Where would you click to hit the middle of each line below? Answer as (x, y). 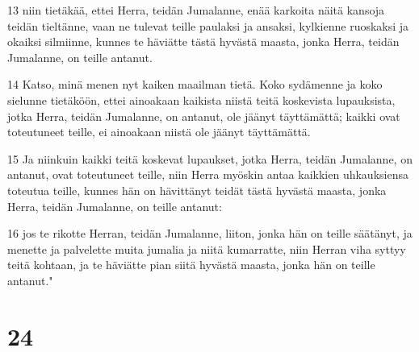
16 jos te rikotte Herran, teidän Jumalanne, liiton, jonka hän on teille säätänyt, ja (210, 233)
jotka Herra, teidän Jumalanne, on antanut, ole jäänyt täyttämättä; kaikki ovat (204, 116)
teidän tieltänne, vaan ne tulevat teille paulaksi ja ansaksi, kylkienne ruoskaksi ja (208, 25)
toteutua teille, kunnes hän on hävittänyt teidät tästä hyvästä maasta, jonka (197, 190)
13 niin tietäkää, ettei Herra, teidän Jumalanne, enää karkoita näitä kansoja (196, 10)
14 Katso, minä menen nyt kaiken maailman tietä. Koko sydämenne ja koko (195, 84)
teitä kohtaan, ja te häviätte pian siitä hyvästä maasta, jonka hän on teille (191, 265)
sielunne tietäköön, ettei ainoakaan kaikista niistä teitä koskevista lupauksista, (201, 99)
